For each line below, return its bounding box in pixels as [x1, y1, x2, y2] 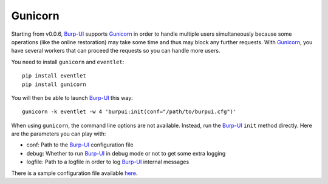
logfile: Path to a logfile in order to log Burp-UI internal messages [26, 158, 190, 166]
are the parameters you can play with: [11, 130, 106, 137]
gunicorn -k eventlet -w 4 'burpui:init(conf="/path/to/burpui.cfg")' [22, 108, 237, 115]
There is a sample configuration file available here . [11, 169, 138, 177]
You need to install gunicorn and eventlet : [11, 58, 125, 65]
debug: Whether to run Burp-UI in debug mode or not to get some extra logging [26, 149, 226, 157]
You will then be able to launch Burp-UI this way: [11, 94, 133, 101]
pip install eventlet [22, 73, 86, 79]
